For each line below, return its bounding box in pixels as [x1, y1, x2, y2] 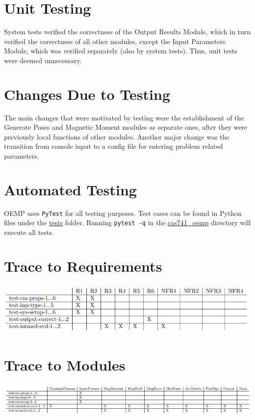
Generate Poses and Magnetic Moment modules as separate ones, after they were [4, 122, 248, 132]
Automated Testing [4, 179, 137, 199]
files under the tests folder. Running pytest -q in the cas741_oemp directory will [4, 217, 251, 228]
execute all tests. [4, 227, 54, 237]
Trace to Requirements [4, 256, 162, 276]
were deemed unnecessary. [4, 55, 82, 65]
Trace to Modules [4, 355, 126, 375]
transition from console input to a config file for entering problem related [4, 141, 223, 151]
